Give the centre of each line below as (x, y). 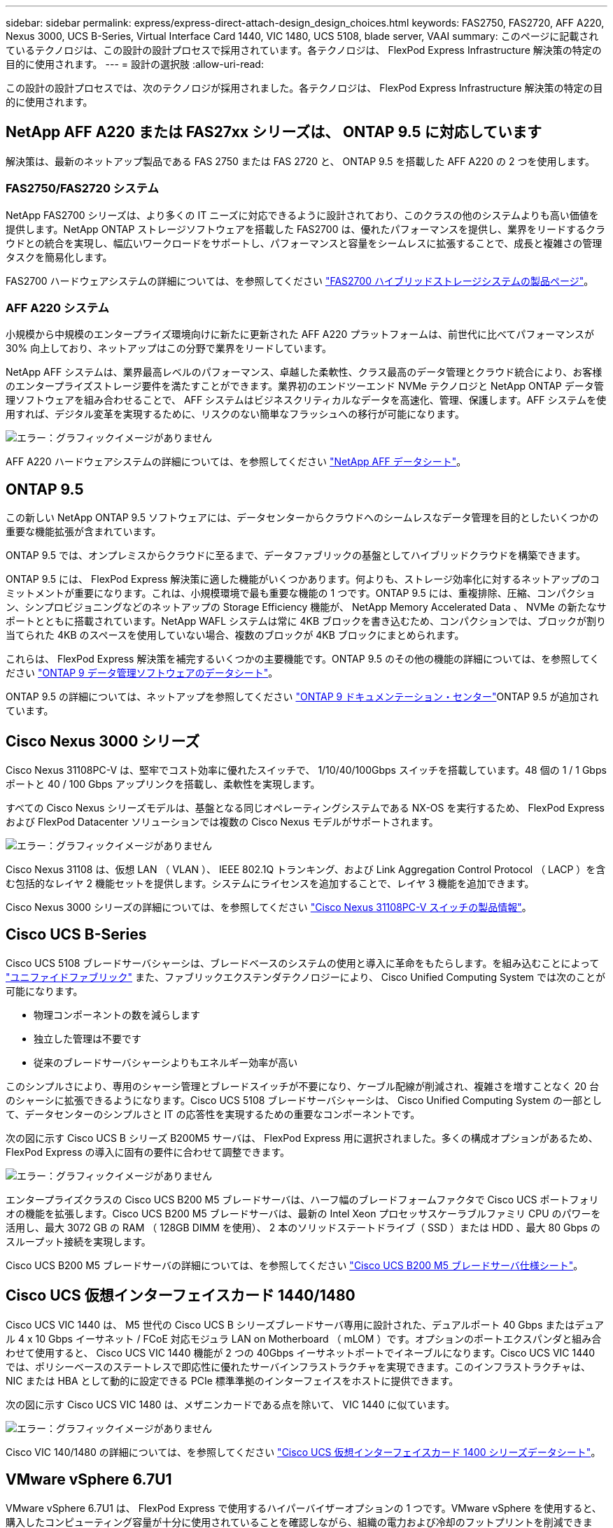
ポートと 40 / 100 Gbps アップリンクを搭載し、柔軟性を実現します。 (163, 784)
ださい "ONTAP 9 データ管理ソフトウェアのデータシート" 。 (142, 673)
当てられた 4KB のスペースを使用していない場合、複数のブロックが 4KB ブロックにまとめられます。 (235, 635)
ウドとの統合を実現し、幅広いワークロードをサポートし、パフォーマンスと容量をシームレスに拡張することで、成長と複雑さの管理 (304, 243)
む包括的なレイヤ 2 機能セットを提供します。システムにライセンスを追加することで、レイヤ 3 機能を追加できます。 (270, 884)
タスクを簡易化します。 (59, 257)
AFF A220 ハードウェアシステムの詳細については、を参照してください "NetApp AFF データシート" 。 (236, 462)
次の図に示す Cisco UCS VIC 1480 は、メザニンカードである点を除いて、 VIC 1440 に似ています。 (231, 1404)
